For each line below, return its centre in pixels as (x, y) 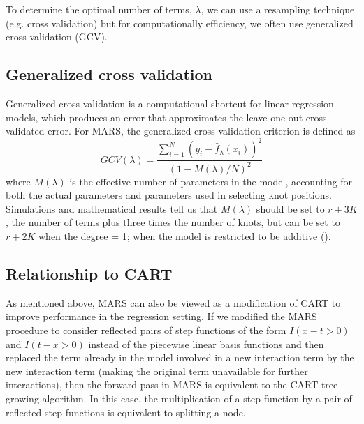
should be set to (290, 208)
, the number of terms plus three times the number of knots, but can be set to (173, 222)
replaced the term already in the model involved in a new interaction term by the (180, 357)
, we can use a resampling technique (278, 9)
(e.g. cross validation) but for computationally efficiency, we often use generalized (180, 23)
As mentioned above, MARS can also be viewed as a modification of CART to (173, 302)
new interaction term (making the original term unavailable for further (157, 371)
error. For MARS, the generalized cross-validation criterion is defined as (202, 131)
